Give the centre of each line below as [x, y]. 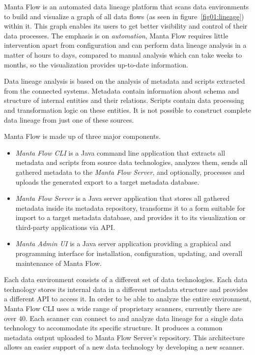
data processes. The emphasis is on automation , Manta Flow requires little [116, 35]
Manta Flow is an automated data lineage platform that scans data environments [127, 6]
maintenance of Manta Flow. [58, 263]
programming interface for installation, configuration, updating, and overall [129, 253]
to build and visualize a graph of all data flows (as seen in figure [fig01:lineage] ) [124, 16]
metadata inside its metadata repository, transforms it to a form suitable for [130, 208]
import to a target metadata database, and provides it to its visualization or [130, 217]
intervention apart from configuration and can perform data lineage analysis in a [125, 45]
